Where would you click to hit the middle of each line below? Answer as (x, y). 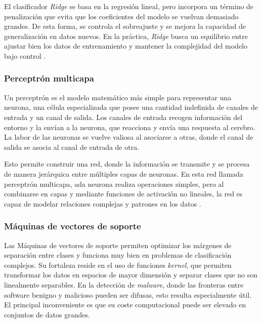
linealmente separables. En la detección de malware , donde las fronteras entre (124, 284)
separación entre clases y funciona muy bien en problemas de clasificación (118, 255)
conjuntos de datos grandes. (47, 314)
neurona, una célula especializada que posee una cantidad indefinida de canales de (131, 107)
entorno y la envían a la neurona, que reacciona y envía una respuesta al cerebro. (130, 127)
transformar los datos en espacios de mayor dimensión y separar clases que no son (131, 275)
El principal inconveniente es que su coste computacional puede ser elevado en (125, 305)
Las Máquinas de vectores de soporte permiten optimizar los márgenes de (118, 245)
